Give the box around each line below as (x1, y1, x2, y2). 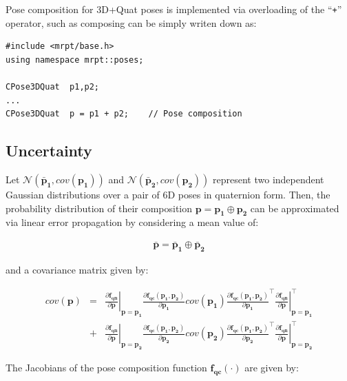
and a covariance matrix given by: (6, 262, 149, 277)
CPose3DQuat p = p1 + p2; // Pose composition (6, 109, 242, 119)
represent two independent (213, 172, 324, 187)
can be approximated (250, 200, 339, 215)
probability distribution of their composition (6, 200, 193, 215)
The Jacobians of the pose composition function (6, 360, 207, 375)
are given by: (244, 360, 299, 375)
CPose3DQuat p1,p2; (6, 82, 100, 92)
